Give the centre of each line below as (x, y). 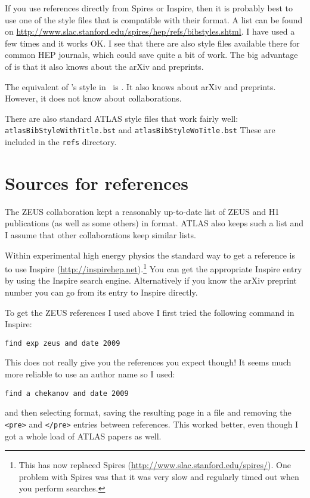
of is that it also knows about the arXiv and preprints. (104, 66)
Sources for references (97, 182)
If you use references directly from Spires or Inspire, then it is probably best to (149, 8)
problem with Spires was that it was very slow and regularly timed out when (159, 476)
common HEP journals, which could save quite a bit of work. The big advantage (151, 55)
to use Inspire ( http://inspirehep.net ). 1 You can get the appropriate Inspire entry (154, 268)
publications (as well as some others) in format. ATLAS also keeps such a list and (154, 223)
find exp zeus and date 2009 (63, 343)
